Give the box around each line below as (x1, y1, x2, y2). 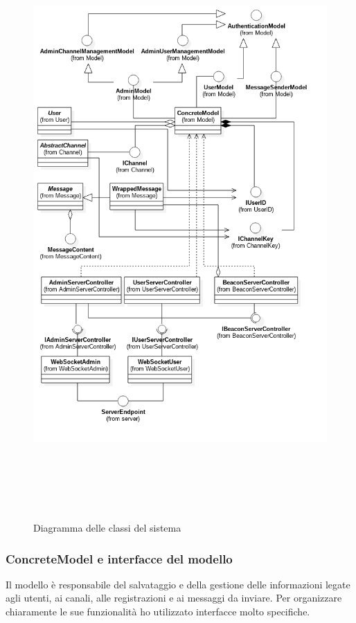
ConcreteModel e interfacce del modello (6, 550, 233, 567)
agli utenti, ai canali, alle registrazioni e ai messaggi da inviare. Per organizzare (6, 590, 342, 605)
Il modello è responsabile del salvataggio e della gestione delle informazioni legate (6, 577, 350, 591)
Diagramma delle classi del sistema (33, 520, 181, 534)
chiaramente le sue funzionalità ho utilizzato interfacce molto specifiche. (6, 604, 310, 618)
